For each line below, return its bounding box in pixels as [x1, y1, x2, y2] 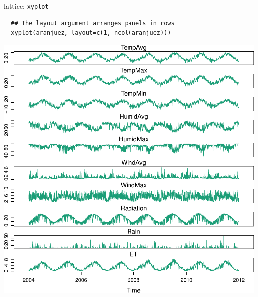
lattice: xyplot [4, 1, 49, 11]
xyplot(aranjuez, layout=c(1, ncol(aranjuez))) [11, 29, 171, 37]
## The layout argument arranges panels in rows [11, 19, 175, 27]
